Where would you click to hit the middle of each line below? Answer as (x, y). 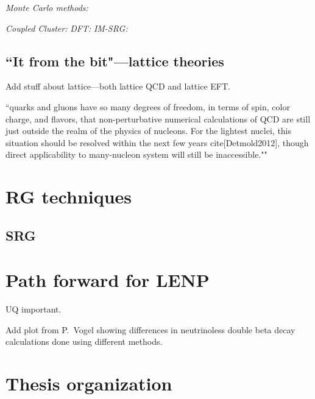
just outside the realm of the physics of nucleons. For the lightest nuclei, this (149, 131)
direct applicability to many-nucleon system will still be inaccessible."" (136, 154)
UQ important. (34, 309)
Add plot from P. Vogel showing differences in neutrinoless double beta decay (150, 329)
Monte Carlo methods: (47, 7)
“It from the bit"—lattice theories (115, 61)
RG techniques (69, 196)
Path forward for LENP (108, 280)
